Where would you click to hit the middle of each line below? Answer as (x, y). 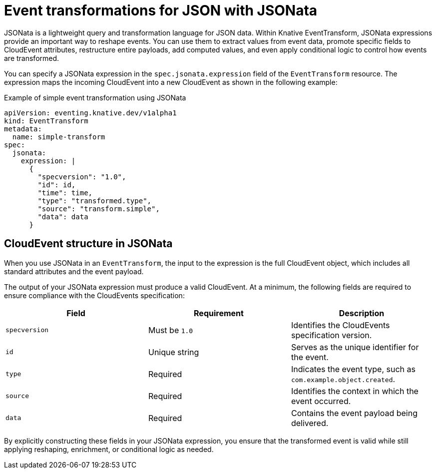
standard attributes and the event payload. (74, 271)
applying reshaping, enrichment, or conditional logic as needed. (109, 449)
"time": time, (65, 193)
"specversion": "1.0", (82, 177)
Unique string (174, 352)
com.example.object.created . (343, 379)
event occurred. (321, 401)
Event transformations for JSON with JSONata (161, 10)
